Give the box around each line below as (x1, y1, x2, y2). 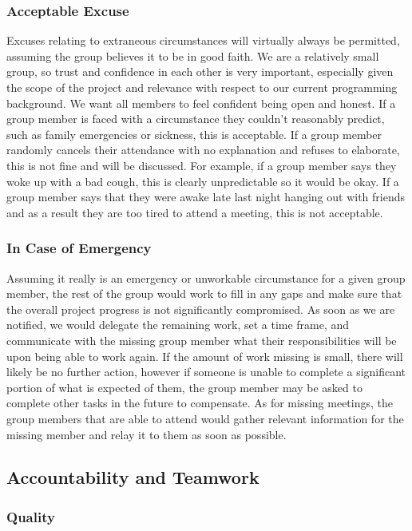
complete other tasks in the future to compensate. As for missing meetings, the (6, 394, 393, 411)
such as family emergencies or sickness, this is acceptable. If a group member (6, 125, 382, 142)
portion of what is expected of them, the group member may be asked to (6, 378, 362, 395)
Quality (6, 506, 55, 526)
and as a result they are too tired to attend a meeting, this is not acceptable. (6, 204, 383, 220)
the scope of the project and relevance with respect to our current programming (6, 79, 398, 95)
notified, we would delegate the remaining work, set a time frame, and (6, 316, 350, 333)
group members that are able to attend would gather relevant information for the (6, 410, 404, 426)
